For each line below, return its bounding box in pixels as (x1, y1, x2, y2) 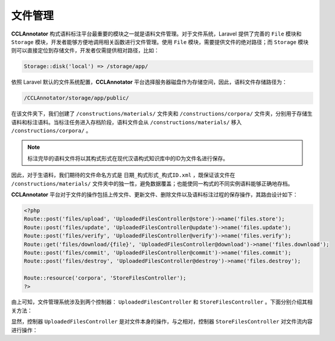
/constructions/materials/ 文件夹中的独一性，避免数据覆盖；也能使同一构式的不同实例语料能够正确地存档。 (11, 180, 293, 187)
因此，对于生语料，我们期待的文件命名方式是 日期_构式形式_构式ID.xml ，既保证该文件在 (11, 172, 235, 179)
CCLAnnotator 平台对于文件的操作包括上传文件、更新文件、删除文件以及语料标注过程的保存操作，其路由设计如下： (11, 191, 298, 198)
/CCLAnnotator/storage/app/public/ (24, 95, 129, 102)
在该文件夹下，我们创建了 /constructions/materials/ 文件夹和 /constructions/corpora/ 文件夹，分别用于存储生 (11, 110, 313, 117)
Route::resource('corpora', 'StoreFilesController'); (24, 275, 187, 281)
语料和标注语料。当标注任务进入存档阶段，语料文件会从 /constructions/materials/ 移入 (11, 118, 242, 126)
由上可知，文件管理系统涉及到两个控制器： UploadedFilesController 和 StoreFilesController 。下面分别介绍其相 (11, 298, 313, 305)
